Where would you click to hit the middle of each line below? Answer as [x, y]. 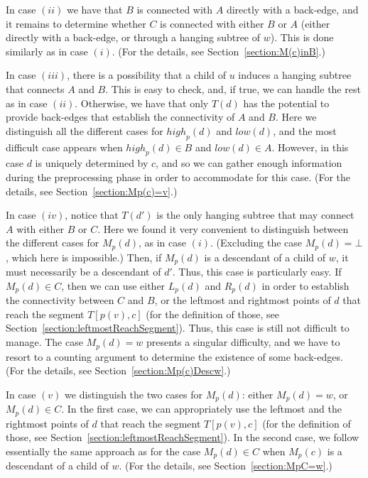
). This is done [302, 37]
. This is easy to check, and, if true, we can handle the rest [233, 88]
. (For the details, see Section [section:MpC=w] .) [226, 466]
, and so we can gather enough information [249, 163]
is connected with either [212, 23]
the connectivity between [60, 300]
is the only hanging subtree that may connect [255, 215]
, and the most [305, 130]
